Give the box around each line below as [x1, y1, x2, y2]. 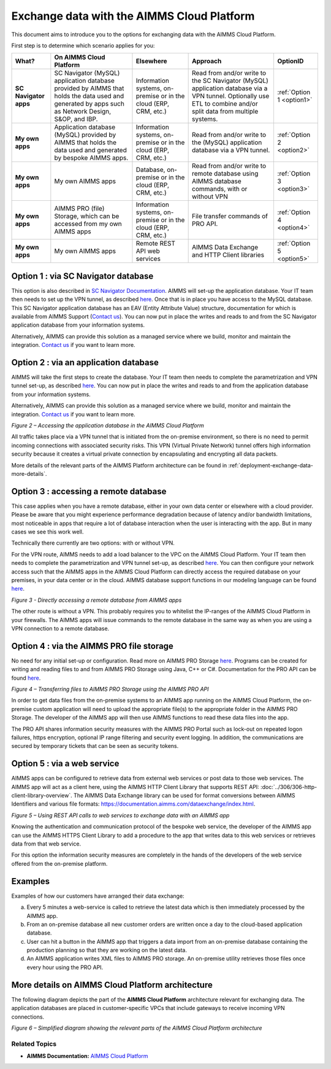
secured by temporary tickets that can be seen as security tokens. [11, 742, 179, 750]
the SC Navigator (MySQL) [192, 77, 269, 85]
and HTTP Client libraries [192, 251, 265, 259]
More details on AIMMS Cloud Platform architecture [11, 979, 213, 990]
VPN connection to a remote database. [11, 624, 110, 632]
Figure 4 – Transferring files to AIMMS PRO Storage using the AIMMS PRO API [11, 685, 209, 693]
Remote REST [135, 239, 176, 248]
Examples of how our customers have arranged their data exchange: [11, 892, 185, 900]
